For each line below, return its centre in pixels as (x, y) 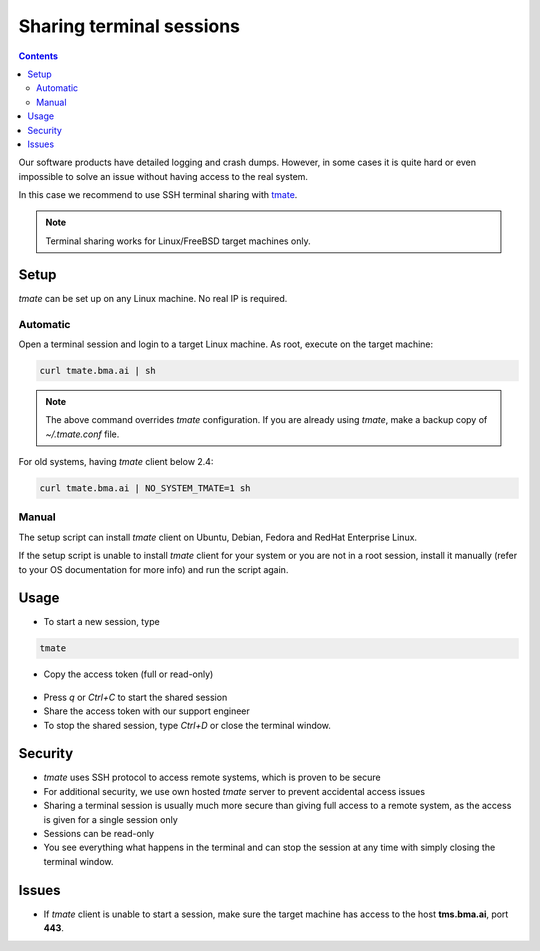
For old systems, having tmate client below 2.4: (116, 462)
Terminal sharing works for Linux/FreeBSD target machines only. (178, 241)
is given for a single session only (111, 819)
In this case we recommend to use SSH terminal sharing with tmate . (158, 195)
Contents (38, 56)
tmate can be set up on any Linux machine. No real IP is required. (153, 298)
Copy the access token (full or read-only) (128, 674)
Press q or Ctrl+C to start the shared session (135, 697)
